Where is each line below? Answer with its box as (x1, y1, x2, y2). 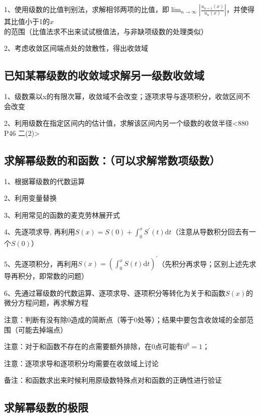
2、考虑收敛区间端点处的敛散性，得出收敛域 (4, 43, 148, 53)
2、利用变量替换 (4, 193, 57, 203)
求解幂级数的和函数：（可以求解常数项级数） (4, 152, 220, 168)
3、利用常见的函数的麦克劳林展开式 (4, 209, 120, 220)
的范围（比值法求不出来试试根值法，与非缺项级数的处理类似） (4, 26, 208, 36)
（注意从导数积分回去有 (171, 226, 249, 237)
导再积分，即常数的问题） (4, 271, 88, 281)
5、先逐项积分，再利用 (4, 258, 78, 269)
